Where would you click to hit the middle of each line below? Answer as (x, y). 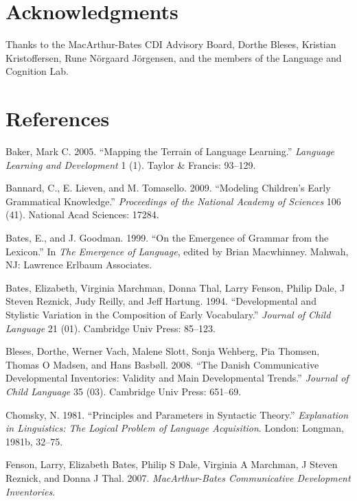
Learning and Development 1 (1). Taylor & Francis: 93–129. (131, 164)
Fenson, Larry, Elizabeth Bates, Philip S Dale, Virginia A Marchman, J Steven (172, 464)
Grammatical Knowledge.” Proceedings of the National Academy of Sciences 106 (173, 201)
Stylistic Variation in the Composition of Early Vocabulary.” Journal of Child (168, 314)
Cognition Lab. (37, 71)
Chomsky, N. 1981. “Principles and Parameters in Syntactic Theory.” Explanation (177, 414)
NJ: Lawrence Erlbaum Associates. (79, 265)
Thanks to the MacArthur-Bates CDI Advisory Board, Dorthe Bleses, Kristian (171, 44)
